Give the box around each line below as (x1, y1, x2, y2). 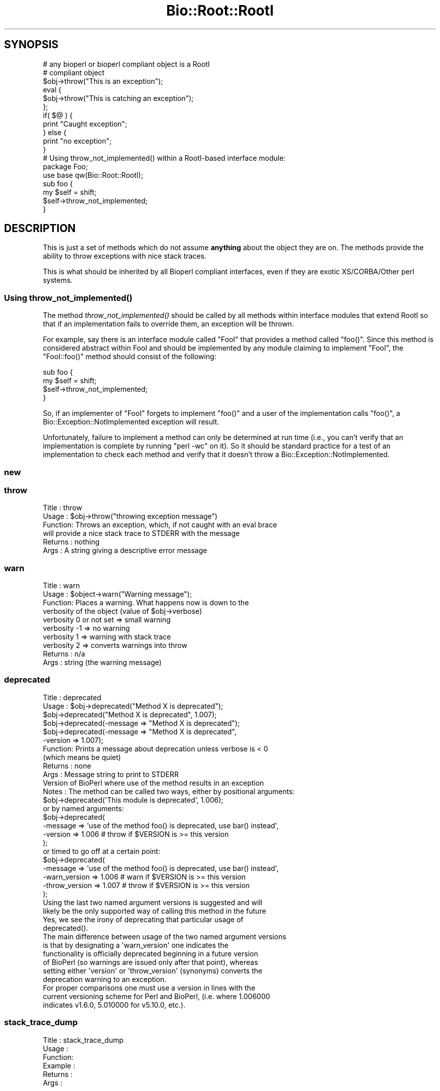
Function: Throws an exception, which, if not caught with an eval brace (43, 520, 277, 529)
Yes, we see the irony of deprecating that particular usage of (43, 915, 244, 924)
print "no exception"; (43, 136, 112, 145)
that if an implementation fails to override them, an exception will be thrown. (43, 319, 294, 329)
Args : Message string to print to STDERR (43, 770, 179, 779)
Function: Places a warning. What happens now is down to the (43, 598, 249, 607)
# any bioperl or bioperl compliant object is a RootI (43, 59, 210, 68)
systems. (43, 276, 73, 285)
